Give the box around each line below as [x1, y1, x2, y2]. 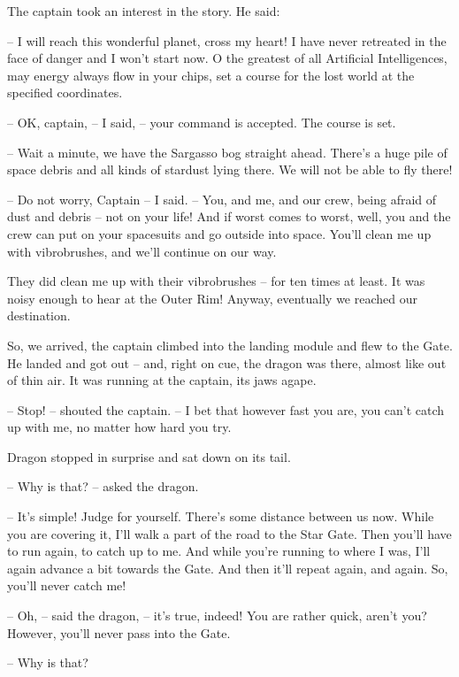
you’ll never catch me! [7, 576, 126, 595]
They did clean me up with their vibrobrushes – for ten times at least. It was [7, 272, 425, 290]
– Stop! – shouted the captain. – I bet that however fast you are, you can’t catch [7, 400, 445, 419]
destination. [7, 306, 71, 325]
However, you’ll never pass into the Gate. [7, 623, 231, 642]
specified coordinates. [7, 83, 123, 102]
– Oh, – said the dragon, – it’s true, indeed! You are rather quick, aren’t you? [7, 606, 427, 625]
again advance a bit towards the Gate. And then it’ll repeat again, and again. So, [7, 558, 448, 577]
